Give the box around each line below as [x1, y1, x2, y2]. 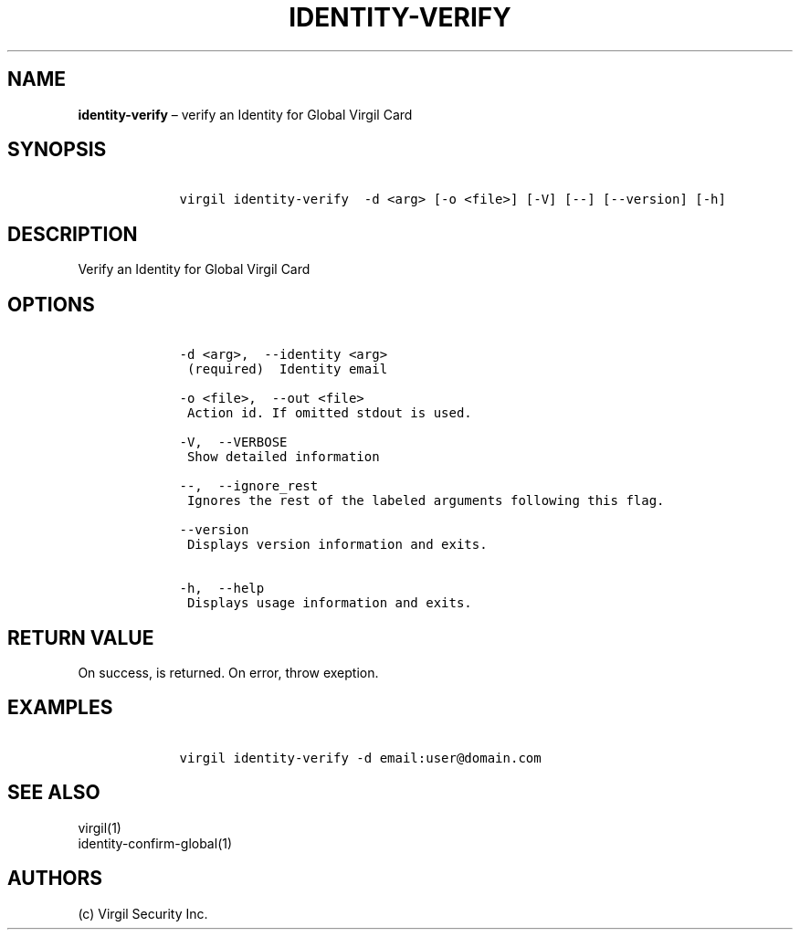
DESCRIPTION [7, 222, 138, 246]
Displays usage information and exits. [186, 595, 472, 611]
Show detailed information [186, 449, 380, 465]
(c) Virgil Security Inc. [78, 905, 208, 921]
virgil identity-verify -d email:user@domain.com [179, 750, 542, 765]
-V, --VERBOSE [179, 435, 288, 450]
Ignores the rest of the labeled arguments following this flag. [186, 493, 665, 509]
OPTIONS [7, 292, 95, 316]
